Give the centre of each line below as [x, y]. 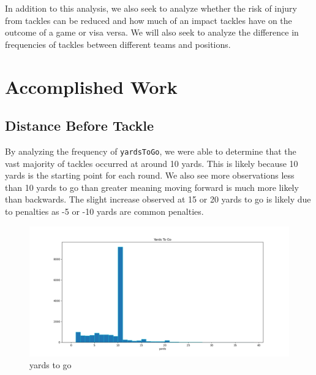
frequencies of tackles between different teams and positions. [118, 44]
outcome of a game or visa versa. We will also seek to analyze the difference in [152, 32]
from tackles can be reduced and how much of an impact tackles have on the [149, 20]
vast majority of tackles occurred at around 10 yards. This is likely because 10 [152, 163]
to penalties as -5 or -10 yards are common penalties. [104, 211]
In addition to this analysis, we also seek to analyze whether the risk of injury [151, 8]
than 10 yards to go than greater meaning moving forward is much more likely [152, 187]
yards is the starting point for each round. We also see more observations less [150, 175]
